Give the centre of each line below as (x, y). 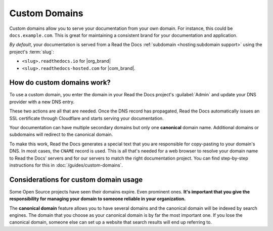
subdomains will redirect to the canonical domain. (61, 135)
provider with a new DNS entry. (42, 102)
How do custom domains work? (60, 83)
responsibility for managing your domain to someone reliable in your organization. (98, 199)
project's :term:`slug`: (32, 52)
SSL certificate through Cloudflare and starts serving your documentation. (86, 118)
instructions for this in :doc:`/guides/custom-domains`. (66, 165)
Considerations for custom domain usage (76, 180)
